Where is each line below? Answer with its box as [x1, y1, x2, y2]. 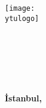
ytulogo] [5, 14, 39, 23]
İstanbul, [5, 92, 42, 104]
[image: [5, 4, 35, 13]
